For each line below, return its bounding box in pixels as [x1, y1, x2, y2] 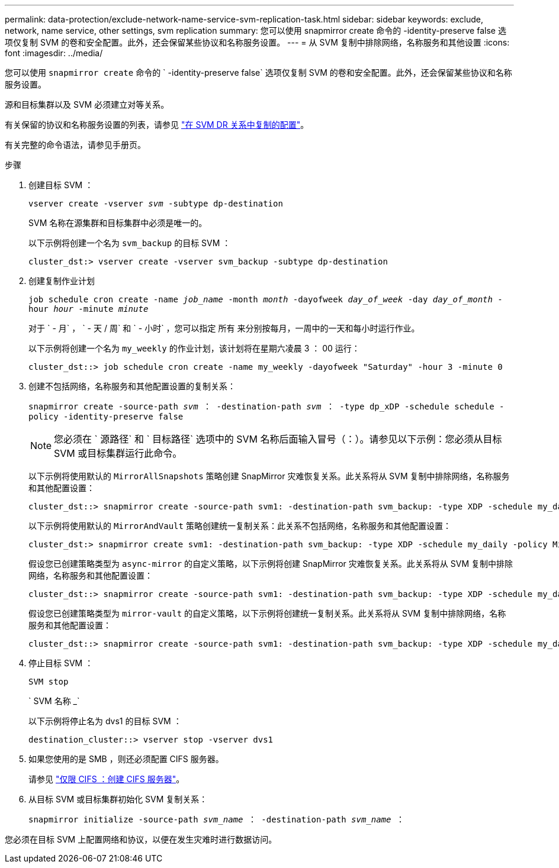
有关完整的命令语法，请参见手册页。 [5, 140, 146, 150]
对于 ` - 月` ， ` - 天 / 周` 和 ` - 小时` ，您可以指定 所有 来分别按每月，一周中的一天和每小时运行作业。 [28, 323, 420, 333]
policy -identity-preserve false [28, 412, 184, 421]
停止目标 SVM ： [28, 658, 94, 668]
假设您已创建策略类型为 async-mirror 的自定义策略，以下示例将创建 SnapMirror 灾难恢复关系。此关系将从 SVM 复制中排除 [28, 559, 513, 569]
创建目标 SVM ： [28, 180, 94, 190]
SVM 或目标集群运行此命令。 [54, 447, 182, 459]
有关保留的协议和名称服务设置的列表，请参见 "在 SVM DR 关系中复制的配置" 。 [5, 120, 309, 130]
